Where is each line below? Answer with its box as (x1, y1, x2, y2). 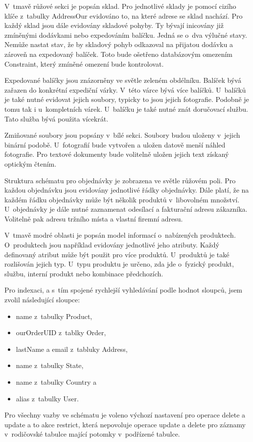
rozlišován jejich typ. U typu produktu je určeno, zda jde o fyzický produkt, (4, 259, 234, 269)
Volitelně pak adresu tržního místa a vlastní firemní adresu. (4, 213, 183, 223)
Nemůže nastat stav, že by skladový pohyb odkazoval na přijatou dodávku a (4, 39, 233, 49)
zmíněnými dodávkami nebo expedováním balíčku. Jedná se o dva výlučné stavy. (4, 29, 247, 40)
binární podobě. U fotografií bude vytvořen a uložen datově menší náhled (4, 139, 226, 149)
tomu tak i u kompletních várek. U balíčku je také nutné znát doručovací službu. (4, 103, 248, 114)
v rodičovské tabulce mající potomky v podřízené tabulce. (4, 429, 180, 439)
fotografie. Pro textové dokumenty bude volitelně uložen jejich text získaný (4, 149, 229, 159)
